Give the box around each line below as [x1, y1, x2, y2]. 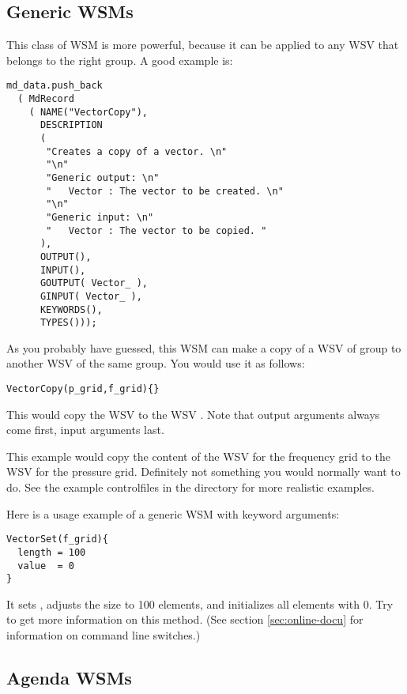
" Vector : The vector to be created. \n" [46, 185, 284, 197]
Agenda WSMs [6, 666, 132, 690]
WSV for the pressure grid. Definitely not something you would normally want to [6, 463, 401, 480]
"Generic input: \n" [46, 211, 154, 223]
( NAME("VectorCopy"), [28, 106, 148, 118]
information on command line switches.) [6, 627, 201, 643]
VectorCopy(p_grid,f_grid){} [6, 383, 160, 395]
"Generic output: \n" [46, 172, 160, 183]
